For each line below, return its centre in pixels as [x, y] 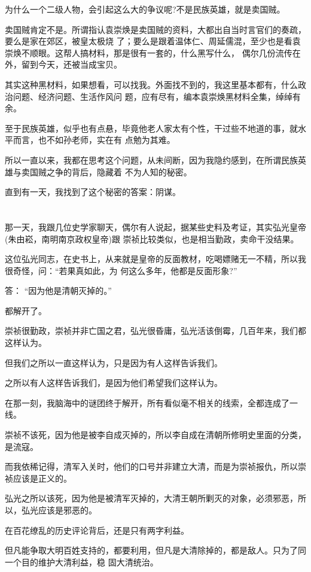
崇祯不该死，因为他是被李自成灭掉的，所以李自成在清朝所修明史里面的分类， [155, 435]
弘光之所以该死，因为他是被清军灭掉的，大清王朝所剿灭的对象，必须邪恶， [151, 498]
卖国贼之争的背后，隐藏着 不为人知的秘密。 [106, 171]
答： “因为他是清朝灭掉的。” [58, 290]
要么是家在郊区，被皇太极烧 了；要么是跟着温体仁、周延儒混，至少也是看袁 [153, 41]
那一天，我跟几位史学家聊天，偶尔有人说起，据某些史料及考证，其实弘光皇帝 [155, 226]
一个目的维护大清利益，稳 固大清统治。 [82, 562]
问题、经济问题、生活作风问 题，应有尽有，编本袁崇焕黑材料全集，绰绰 [153, 96]
